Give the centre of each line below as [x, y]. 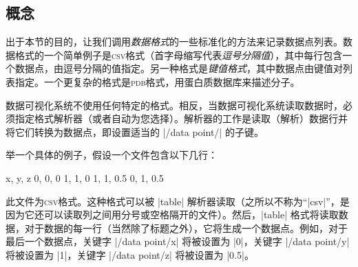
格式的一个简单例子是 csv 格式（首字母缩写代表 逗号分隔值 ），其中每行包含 [179, 55]
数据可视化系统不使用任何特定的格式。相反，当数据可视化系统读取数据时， [174, 105]
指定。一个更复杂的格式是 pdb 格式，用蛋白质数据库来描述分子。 [157, 81]
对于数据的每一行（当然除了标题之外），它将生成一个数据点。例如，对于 [186, 228]
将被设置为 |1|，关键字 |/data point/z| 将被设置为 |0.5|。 [130, 254]
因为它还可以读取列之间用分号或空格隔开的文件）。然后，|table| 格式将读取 [172, 214]
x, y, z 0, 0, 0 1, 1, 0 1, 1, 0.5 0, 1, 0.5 [85, 177]
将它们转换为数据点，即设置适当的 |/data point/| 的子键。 [135, 131]
